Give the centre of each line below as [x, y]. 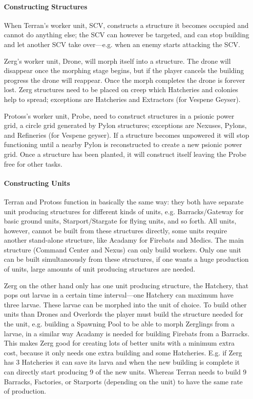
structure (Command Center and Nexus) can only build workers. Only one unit [123, 249]
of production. [25, 391]
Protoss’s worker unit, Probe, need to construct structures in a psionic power [119, 115]
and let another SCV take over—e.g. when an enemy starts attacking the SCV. [122, 44]
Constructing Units [37, 183]
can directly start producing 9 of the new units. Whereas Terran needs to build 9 [125, 372]
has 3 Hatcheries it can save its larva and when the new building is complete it [122, 362]
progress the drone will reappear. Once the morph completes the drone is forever [125, 80]
